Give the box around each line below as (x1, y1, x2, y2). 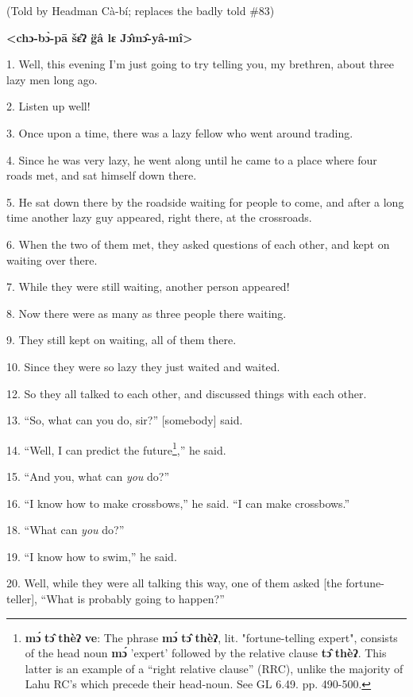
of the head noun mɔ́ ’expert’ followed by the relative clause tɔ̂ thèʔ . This (25, 645, 387, 661)
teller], (6, 590, 37, 606)
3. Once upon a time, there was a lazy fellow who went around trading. (6, 124, 353, 141)
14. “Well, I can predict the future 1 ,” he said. (6, 439, 226, 458)
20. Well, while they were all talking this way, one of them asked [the (6, 575, 342, 591)
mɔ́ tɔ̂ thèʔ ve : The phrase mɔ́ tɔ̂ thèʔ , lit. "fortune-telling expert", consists (25, 629, 398, 645)
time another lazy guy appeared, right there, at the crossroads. (6, 209, 312, 226)
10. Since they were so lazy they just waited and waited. (6, 358, 280, 374)
